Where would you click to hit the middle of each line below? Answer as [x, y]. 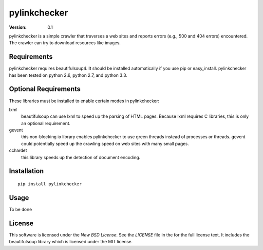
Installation [26, 171]
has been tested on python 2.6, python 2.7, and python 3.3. [68, 75]
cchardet [18, 150]
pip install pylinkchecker [50, 184]
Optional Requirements [45, 89]
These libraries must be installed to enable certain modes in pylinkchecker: [84, 101]
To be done [20, 209]
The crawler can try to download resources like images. [65, 43]
